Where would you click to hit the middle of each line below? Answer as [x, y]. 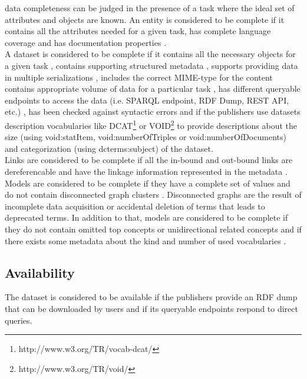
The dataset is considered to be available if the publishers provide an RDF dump [151, 297]
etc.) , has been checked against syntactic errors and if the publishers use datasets [153, 112]
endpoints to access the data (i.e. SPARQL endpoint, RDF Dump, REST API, [147, 100]
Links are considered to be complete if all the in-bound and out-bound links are [149, 160]
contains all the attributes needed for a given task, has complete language [138, 31]
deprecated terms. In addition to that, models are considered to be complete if [146, 217]
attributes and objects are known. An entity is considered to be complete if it [145, 19]
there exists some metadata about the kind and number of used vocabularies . [146, 240]
